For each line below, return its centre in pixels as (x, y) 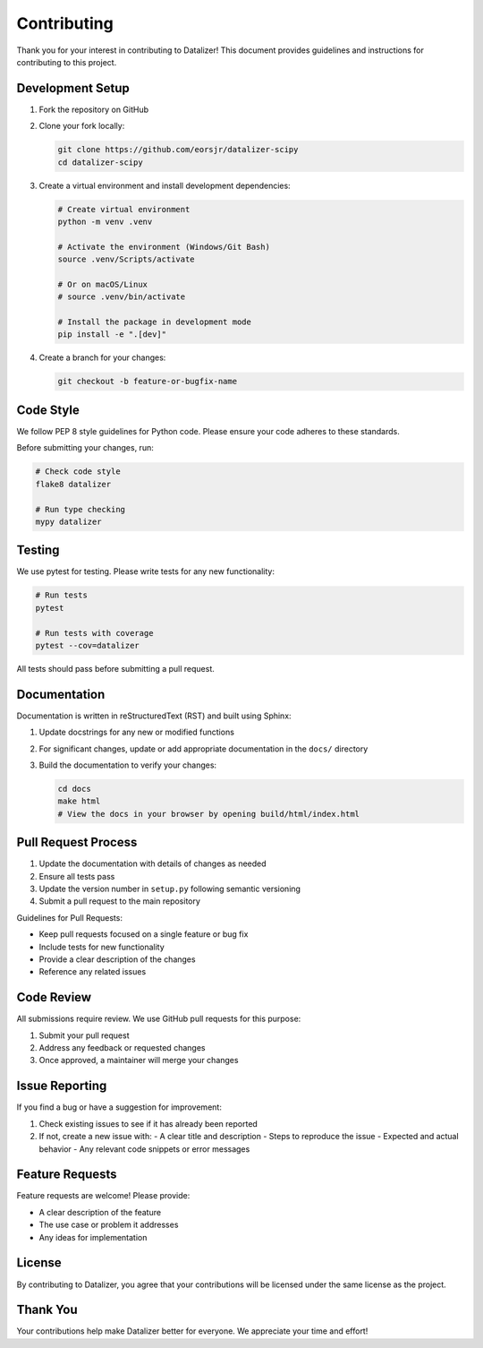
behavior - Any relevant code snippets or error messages (144, 1149)
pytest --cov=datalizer (88, 645)
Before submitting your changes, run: (85, 448)
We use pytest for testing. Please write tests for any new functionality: (145, 571)
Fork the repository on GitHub (94, 109)
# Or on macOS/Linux (102, 284)
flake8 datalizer (73, 484)
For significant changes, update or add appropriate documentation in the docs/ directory (203, 749)
